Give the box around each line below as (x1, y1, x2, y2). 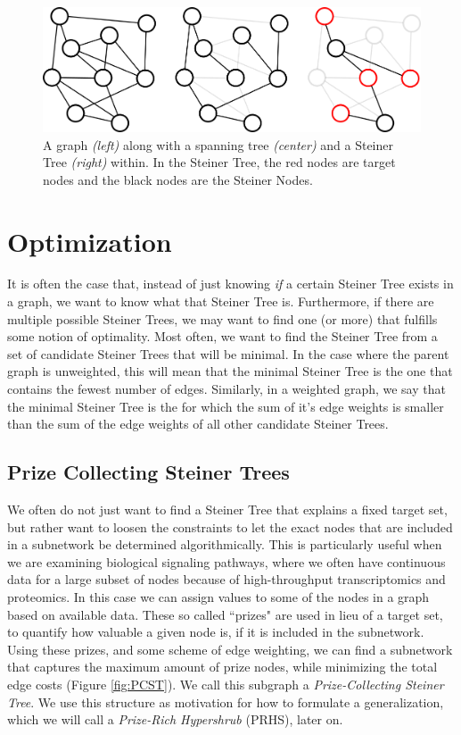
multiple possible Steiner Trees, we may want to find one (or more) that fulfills (7, 309, 438, 328)
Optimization (7, 222, 172, 259)
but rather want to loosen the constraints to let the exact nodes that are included (7, 517, 453, 536)
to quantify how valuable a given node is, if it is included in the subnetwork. (7, 622, 424, 641)
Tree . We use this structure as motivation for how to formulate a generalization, (7, 692, 444, 711)
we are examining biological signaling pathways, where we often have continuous (7, 552, 446, 571)
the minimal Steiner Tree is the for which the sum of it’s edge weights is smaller (7, 397, 444, 415)
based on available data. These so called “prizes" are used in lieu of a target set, (7, 605, 443, 623)
